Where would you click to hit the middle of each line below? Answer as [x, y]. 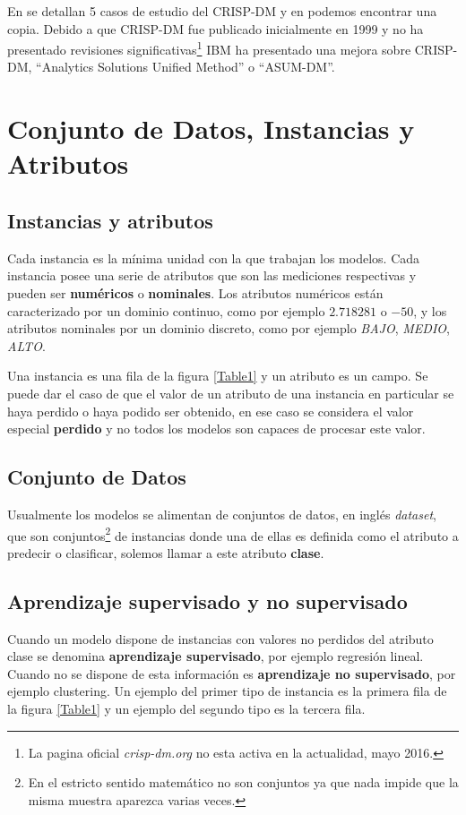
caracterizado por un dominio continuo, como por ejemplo [166, 310]
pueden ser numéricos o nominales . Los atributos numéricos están [195, 292]
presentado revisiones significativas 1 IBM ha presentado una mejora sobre [209, 48]
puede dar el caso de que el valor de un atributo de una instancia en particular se [231, 393]
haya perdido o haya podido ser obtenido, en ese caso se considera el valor [211, 411]
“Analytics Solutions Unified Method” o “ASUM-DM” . [186, 67]
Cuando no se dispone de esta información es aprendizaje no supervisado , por [232, 673]
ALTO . [26, 345]
